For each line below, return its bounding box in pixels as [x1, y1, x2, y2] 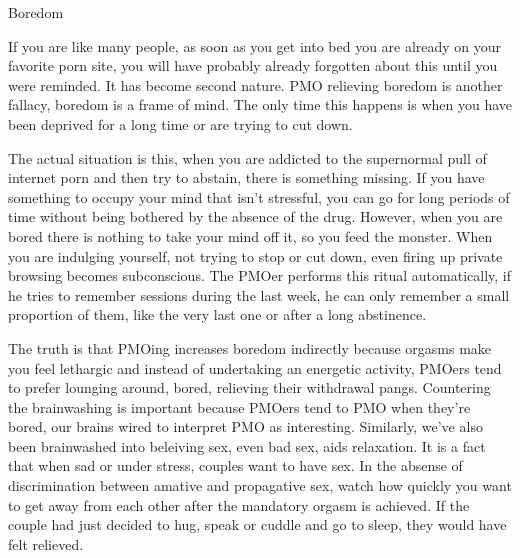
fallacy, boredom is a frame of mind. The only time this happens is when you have [8, 94, 512, 115]
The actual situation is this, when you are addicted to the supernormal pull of [8, 147, 487, 168]
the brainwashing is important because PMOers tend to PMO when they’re [8, 396, 471, 417]
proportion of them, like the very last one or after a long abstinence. [8, 304, 427, 325]
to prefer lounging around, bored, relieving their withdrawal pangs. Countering [8, 377, 491, 398]
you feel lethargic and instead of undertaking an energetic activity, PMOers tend [8, 357, 502, 378]
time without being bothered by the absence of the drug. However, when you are [8, 206, 503, 227]
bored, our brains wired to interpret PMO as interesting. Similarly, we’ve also [8, 416, 483, 437]
